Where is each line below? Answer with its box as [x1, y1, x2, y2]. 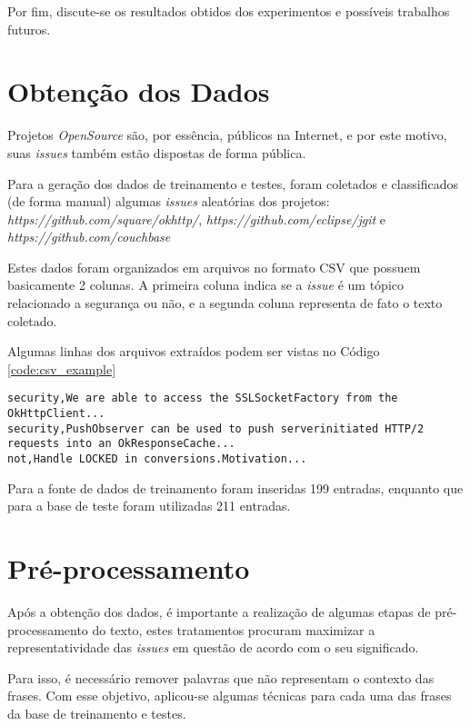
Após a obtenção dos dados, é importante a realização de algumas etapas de [7, 602, 431, 622]
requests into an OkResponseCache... [7, 437, 235, 451]
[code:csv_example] [7, 359, 116, 378]
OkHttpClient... [7, 407, 105, 421]
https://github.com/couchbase [7, 227, 171, 246]
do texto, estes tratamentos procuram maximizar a [92, 620, 375, 639]
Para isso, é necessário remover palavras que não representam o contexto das [7, 668, 435, 687]
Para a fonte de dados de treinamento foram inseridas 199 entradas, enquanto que [7, 478, 464, 497]
